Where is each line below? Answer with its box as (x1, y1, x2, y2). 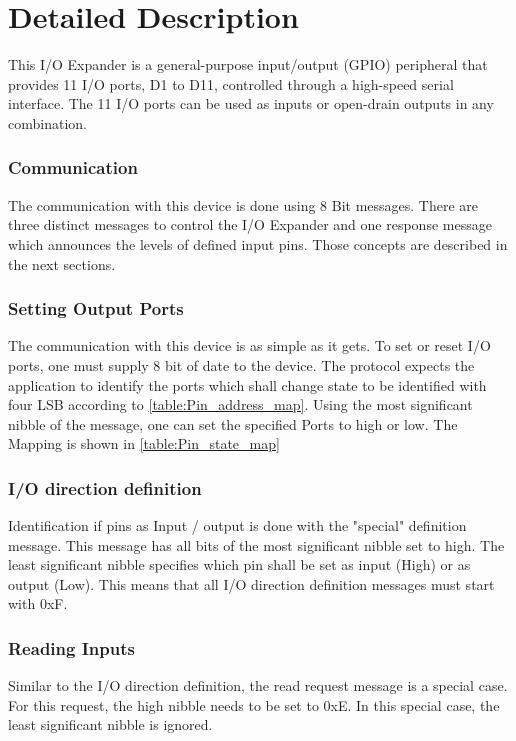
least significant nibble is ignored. (8, 714, 213, 735)
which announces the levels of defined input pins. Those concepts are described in (8, 233, 508, 254)
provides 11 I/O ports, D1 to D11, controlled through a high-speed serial (8, 73, 454, 94)
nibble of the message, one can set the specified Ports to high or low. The (8, 413, 458, 434)
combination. (8, 112, 87, 133)
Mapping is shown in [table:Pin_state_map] (8, 433, 280, 454)
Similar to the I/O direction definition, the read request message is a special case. (8, 675, 508, 696)
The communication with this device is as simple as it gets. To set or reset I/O (8, 335, 491, 356)
